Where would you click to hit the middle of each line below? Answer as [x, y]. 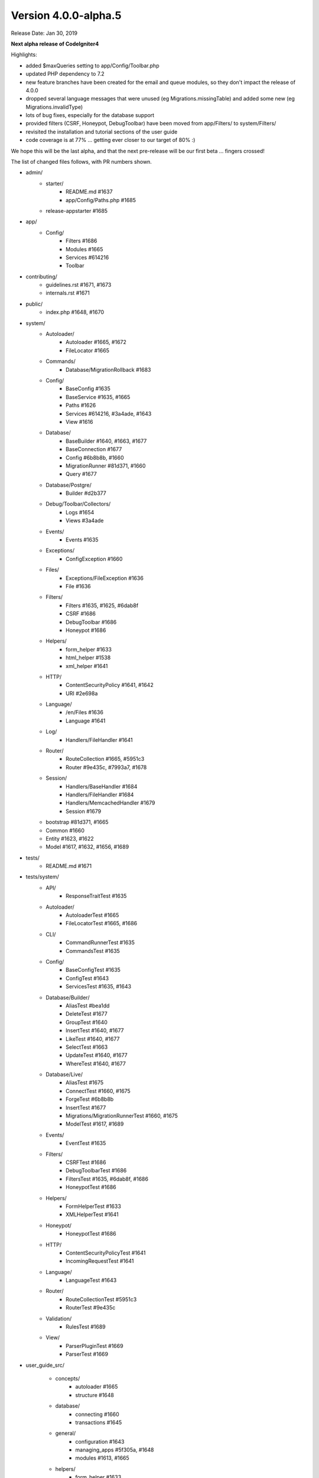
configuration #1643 [100, 1441]
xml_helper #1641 [87, 666]
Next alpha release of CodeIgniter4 [55, 44]
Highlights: [24, 55]
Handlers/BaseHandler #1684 [102, 786]
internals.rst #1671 [68, 293]
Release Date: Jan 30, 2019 [44, 33]
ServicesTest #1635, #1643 [99, 987]
